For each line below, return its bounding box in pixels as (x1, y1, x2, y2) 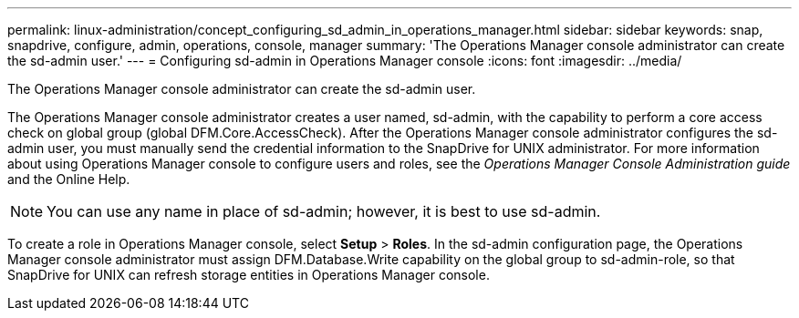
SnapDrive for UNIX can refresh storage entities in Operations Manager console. (7, 267, 490, 282)
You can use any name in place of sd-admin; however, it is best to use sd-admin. (47, 202, 601, 221)
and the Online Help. (7, 171, 130, 187)
